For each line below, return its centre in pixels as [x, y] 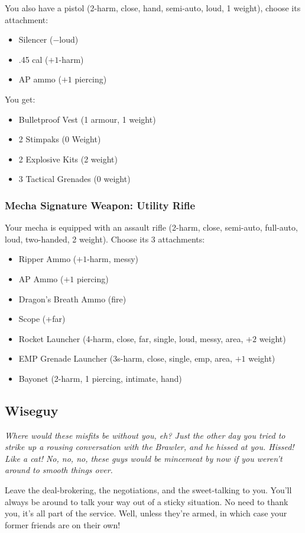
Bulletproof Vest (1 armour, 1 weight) [87, 119]
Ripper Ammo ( [48, 259]
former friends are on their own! [63, 524]
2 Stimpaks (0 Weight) [60, 139]
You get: [20, 99]
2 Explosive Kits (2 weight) [68, 159]
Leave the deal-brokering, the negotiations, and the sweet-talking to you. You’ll [148, 490]
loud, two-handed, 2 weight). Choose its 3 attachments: [105, 239]
